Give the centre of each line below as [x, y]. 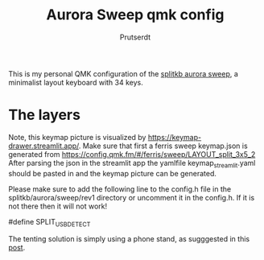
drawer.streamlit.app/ [43, 146]
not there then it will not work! [58, 206]
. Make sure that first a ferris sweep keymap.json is [163, 146]
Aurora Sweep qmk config [135, 15]
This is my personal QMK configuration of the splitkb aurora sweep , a [124, 73]
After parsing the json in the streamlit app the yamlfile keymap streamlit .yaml [132, 164]
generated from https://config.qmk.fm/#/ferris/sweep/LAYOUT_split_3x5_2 [132, 154]
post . [17, 248]
